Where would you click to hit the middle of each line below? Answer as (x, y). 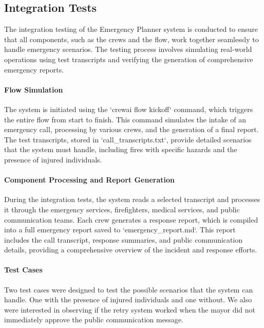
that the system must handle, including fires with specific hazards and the (121, 149)
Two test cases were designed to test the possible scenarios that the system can (129, 289)
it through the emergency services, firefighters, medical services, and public (122, 209)
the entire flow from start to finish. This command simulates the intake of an (125, 119)
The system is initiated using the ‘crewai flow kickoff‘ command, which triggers (129, 109)
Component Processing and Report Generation (89, 180)
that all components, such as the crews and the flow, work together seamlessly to (131, 39)
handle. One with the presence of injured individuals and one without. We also (128, 299)
